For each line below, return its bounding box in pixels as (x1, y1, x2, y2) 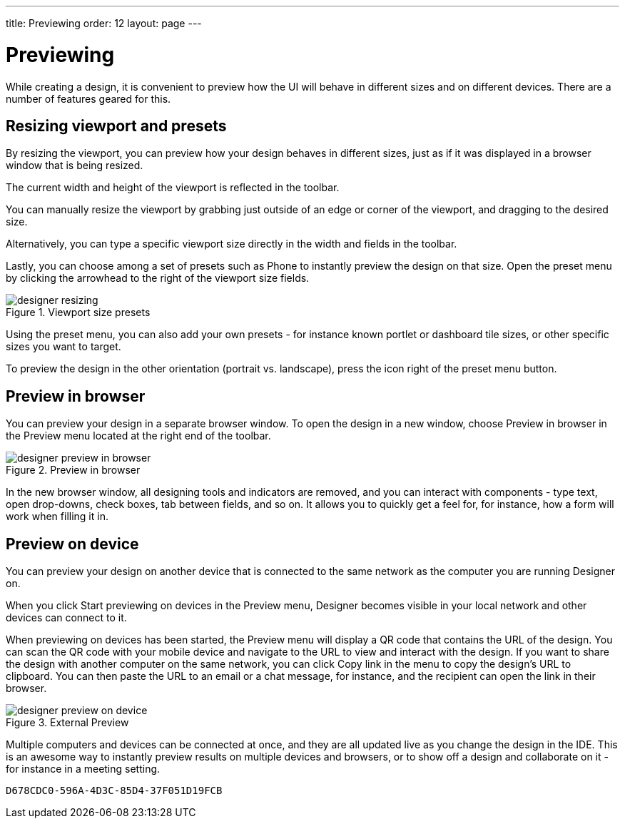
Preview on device (6, 534, 139, 553)
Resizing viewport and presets (6, 116, 227, 135)
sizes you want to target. (6, 340, 121, 353)
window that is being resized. (6, 159, 143, 172)
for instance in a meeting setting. (6, 763, 161, 775)
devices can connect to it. (6, 611, 127, 624)
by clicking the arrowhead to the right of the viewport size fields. (6, 272, 310, 285)
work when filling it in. (6, 510, 108, 523)
